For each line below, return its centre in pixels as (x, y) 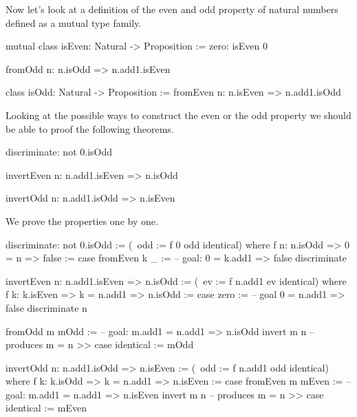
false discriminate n (46, 307)
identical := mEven (46, 408)
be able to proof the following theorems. (90, 128)
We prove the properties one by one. (82, 221)
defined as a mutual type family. (74, 22)
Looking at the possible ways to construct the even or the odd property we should (178, 115)
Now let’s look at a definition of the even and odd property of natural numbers (172, 9)
